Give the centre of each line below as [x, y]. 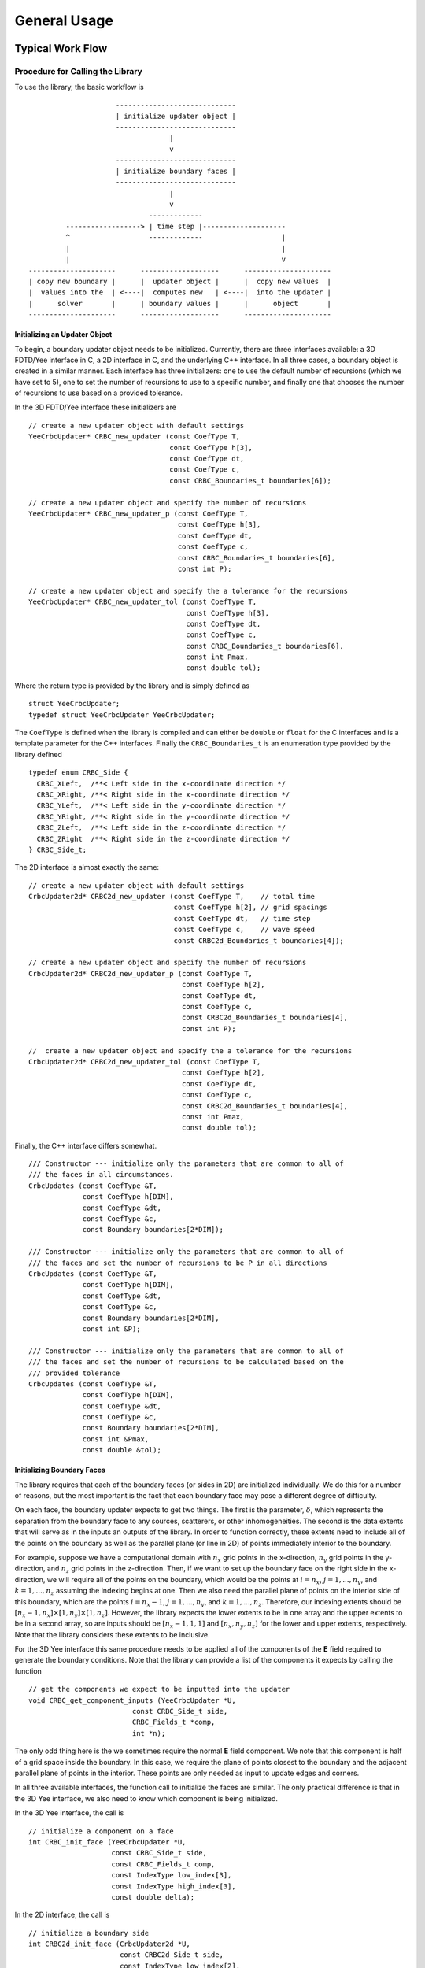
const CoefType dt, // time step [242, 918]
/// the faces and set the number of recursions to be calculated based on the [186, 1362]
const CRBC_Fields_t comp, [163, 1864]
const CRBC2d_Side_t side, [172, 1955]
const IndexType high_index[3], [174, 1886]
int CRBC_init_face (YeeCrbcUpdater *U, [107, 1842]
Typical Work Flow [61, 48]
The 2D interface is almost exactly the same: [87, 867]
